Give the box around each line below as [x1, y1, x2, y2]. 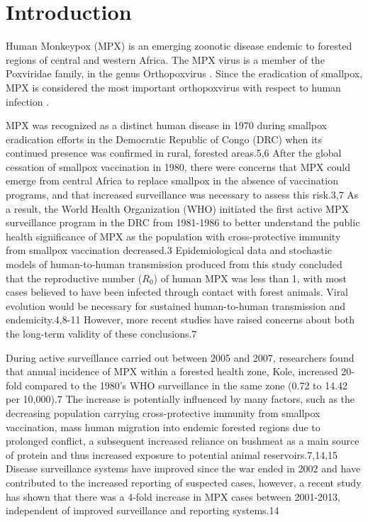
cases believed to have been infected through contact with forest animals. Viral [6, 284, 349, 299]
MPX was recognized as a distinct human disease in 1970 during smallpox [6, 118, 327, 133]
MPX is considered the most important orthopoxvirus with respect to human [6, 79, 341, 94]
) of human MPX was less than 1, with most [153, 270, 347, 285]
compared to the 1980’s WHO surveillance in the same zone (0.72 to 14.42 [25, 377, 348, 392]
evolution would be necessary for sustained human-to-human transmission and [6, 298, 346, 313]
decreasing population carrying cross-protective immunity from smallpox [6, 405, 320, 420]
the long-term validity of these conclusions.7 [6, 326, 197, 340]
